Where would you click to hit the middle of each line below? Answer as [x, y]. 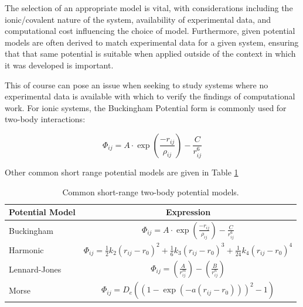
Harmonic [26, 249]
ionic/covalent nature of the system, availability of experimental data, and [138, 19]
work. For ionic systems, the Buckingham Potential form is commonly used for [146, 107]
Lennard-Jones [35, 269]
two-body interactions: [45, 119]
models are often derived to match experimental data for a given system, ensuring [152, 42]
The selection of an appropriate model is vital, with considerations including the [149, 8]
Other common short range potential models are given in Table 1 [122, 172]
